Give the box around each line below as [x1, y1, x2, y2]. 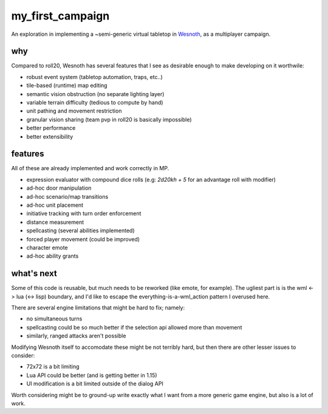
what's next [11, 268, 57, 279]
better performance [26, 125, 76, 132]
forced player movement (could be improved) [26, 235, 140, 243]
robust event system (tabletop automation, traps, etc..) [26, 73, 163, 80]
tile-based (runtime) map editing [26, 82, 108, 89]
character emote [26, 244, 68, 251]
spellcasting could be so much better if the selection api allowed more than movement [26, 323, 242, 331]
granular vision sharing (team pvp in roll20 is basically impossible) [26, 116, 192, 123]
